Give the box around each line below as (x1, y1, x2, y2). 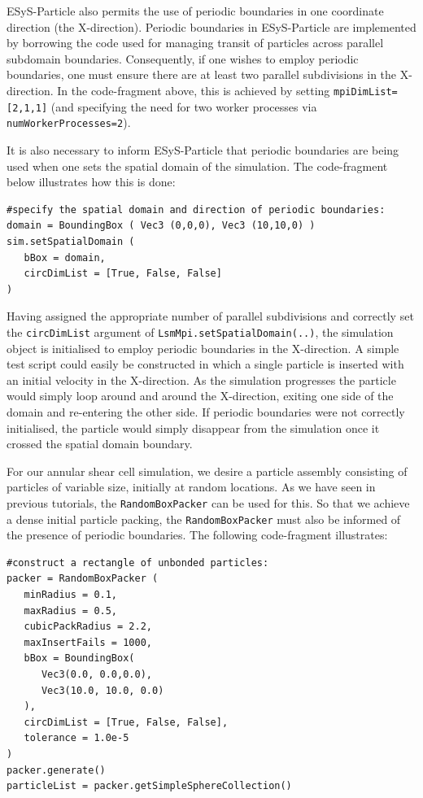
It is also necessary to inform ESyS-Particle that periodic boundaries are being (7, 141, 399, 158)
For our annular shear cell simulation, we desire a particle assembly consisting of (7, 462, 408, 479)
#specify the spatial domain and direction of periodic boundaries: (7, 203, 386, 216)
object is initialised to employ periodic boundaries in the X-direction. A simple (7, 339, 399, 356)
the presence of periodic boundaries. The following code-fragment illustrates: (7, 526, 388, 543)
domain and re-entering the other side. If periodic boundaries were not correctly (7, 403, 405, 420)
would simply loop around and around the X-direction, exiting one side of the (7, 387, 394, 404)
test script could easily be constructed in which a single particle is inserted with (7, 355, 404, 373)
